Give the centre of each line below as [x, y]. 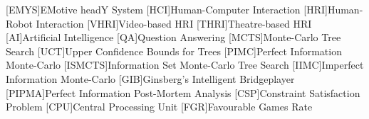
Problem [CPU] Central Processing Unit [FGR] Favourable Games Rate [159, 107]
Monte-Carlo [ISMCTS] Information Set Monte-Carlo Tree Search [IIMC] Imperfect [185, 65]
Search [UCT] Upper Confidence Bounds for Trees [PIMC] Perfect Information [174, 51]
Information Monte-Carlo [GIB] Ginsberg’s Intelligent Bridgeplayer [150, 78]
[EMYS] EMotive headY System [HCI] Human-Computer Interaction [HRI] [167, 9]
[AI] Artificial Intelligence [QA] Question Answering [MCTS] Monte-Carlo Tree [173, 37]
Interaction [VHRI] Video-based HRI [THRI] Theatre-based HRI [174, 23]
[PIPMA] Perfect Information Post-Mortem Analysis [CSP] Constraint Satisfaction [183, 92]
